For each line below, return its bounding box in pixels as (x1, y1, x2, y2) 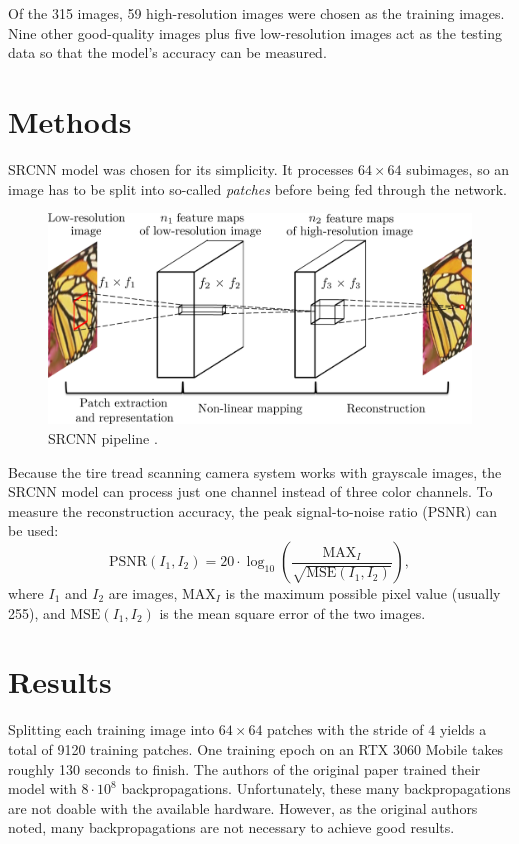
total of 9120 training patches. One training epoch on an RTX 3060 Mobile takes (8, 738, 504, 759)
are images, (108, 583, 178, 604)
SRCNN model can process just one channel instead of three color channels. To (8, 481, 493, 502)
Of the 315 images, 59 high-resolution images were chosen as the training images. (8, 3, 505, 23)
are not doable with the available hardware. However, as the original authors (8, 797, 478, 818)
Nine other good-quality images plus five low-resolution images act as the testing (8, 22, 503, 43)
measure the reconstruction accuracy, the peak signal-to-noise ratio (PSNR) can (8, 500, 497, 521)
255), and (8, 602, 66, 623)
